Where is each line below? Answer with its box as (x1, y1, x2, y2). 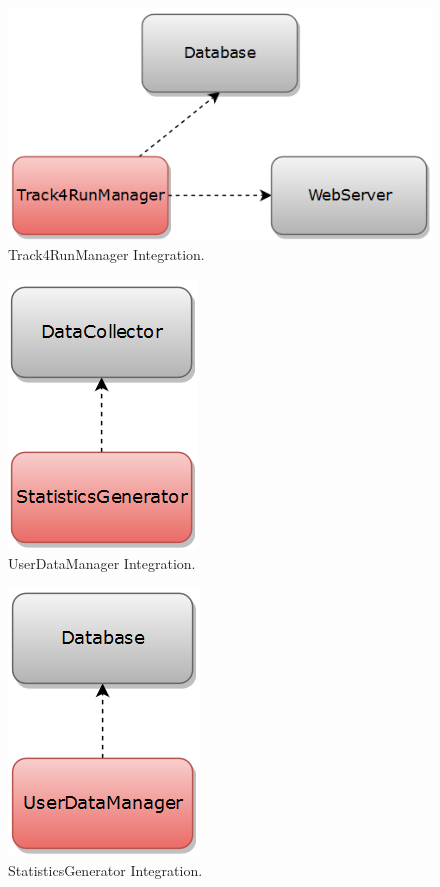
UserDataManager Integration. (8, 553, 196, 574)
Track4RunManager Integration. (8, 244, 205, 265)
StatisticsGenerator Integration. (8, 859, 203, 880)
